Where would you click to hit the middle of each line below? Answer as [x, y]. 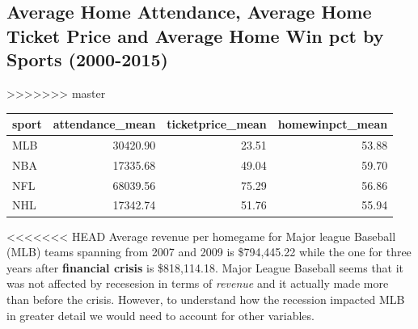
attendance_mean [104, 124]
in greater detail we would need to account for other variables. [160, 315]
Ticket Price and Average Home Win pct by [195, 35]
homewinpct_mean [333, 124]
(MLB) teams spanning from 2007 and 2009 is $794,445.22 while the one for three [209, 252]
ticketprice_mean [217, 124]
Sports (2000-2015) [87, 59]
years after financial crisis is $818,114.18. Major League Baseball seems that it [205, 267]
